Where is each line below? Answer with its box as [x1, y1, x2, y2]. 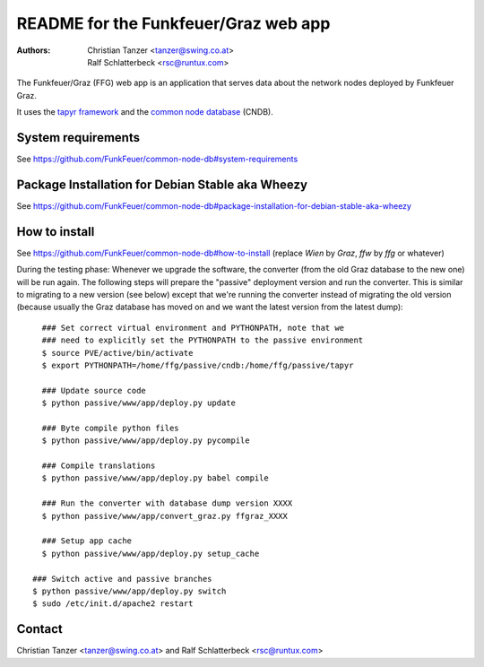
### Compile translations [41, 461, 156, 471]
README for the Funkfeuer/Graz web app [16, 13, 331, 33]
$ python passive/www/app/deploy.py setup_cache [41, 548, 260, 559]
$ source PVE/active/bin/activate [41, 348, 194, 358]
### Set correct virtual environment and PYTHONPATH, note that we [41, 323, 345, 333]
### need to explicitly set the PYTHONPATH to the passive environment [41, 335, 364, 345]
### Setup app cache [41, 536, 133, 546]
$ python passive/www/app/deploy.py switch [32, 585, 227, 596]
